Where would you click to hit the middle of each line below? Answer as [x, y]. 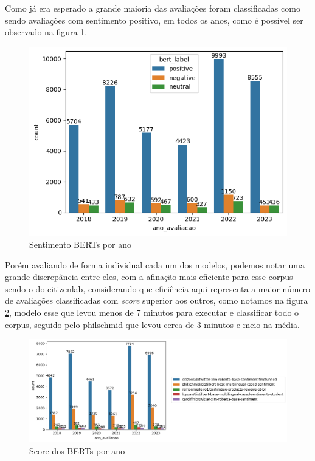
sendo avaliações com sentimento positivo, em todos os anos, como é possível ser [154, 20]
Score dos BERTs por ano [77, 450]
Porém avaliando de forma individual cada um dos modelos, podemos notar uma [155, 265]
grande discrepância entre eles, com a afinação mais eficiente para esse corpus [149, 277]
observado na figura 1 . [46, 32]
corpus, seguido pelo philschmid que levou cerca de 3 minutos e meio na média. [152, 324]
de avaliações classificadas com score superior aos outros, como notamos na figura [157, 300]
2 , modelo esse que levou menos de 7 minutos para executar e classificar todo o [152, 312]
